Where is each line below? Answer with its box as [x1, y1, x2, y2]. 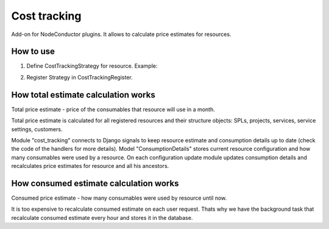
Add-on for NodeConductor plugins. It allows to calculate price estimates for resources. [11, 31, 232, 38]
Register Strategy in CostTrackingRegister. [26, 73, 133, 81]
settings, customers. [11, 125, 63, 133]
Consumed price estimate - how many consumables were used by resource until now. [11, 194, 227, 202]
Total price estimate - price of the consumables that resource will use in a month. [11, 106, 216, 113]
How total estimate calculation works [11, 89, 155, 100]
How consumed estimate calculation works [11, 178, 179, 189]
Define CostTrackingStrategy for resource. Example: [26, 62, 158, 70]
